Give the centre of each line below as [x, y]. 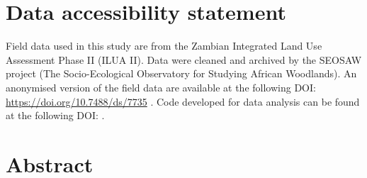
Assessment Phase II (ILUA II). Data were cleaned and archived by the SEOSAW [184, 59]
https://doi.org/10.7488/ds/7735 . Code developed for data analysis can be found [183, 101]
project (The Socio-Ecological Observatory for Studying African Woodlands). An [181, 73]
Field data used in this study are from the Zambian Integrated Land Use [164, 46]
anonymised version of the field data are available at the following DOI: [161, 87]
